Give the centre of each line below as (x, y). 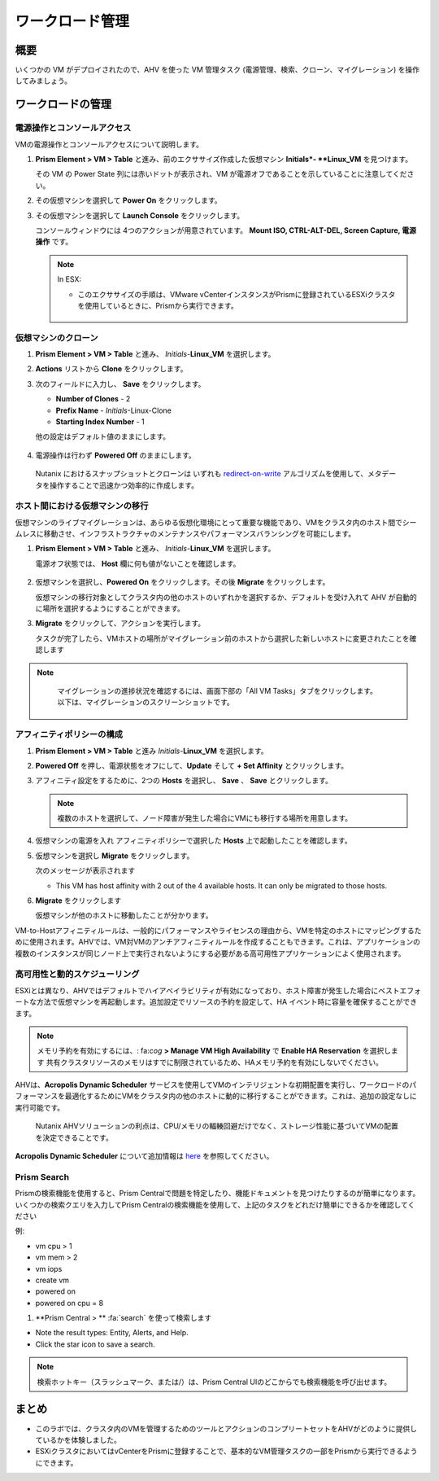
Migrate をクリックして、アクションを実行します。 (120, 624)
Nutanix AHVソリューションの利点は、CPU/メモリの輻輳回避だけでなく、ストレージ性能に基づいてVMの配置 (217, 1126)
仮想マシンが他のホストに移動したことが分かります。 (124, 915)
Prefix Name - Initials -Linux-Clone (114, 410)
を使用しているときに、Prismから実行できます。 (158, 305)
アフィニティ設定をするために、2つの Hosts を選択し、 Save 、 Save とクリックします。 (184, 781)
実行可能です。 (40, 1107)
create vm (52, 1280)
